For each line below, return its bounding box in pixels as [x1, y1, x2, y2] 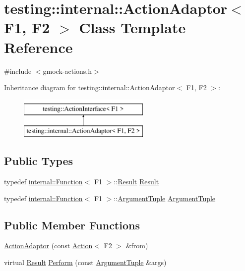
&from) [125, 240, 148, 251]
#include [4, 65, 32, 76]
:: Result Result [114, 176, 159, 187]
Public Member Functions [4, 217, 140, 232]
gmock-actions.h [43, 65, 92, 76]
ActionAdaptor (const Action [4, 240, 93, 251]
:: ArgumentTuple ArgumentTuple [114, 193, 216, 203]
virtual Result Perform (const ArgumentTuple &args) [4, 257, 167, 268]
